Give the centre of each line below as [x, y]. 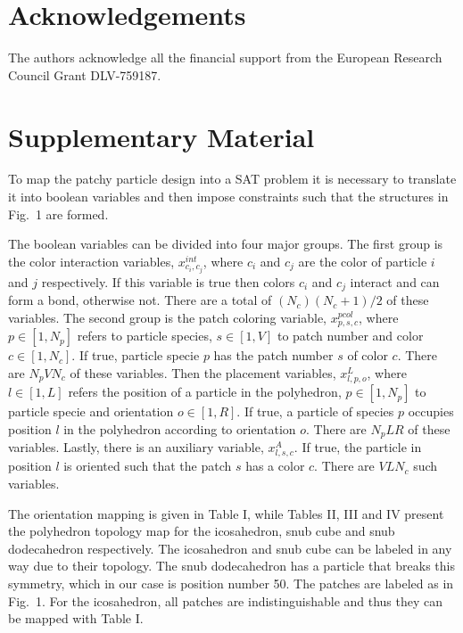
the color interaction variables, [91, 261]
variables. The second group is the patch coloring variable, [167, 317]
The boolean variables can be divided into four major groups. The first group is [226, 244]
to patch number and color [350, 336]
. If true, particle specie [136, 355]
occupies [431, 411]
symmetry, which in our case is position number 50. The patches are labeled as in [231, 583]
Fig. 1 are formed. [58, 214]
